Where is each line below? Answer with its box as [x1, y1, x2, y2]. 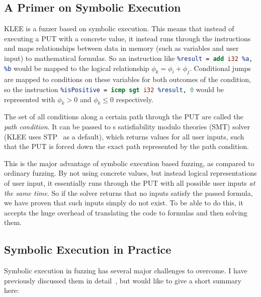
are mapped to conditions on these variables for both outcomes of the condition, [4, 74, 251, 85]
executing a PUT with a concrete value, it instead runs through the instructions [4, 33, 251, 43]
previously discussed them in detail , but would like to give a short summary [4, 275, 241, 285]
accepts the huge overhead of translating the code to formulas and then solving [4, 207, 247, 217]
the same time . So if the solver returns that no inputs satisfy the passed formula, [4, 187, 253, 198]
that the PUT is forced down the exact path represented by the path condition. [4, 141, 249, 152]
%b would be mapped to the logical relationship [4, 62, 149, 73]
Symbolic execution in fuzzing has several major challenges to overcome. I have [4, 265, 247, 276]
